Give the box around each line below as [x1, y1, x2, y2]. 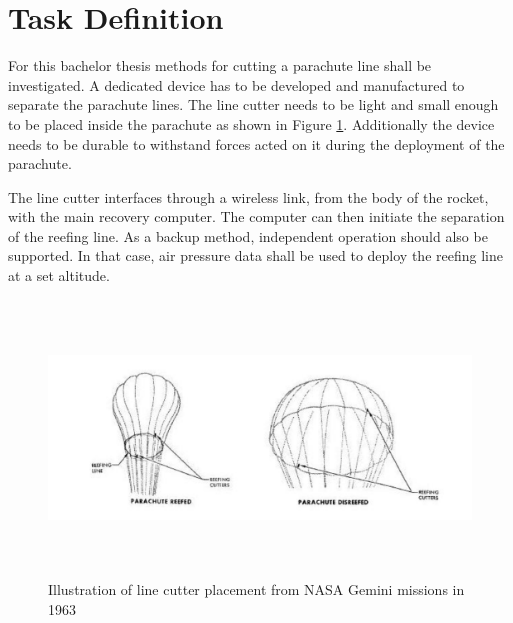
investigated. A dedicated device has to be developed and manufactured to [8, 74, 465, 95]
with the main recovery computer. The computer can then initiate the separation [8, 206, 505, 227]
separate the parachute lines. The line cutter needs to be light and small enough [8, 94, 499, 115]
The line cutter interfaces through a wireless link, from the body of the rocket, [8, 186, 489, 207]
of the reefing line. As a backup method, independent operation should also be [8, 225, 488, 246]
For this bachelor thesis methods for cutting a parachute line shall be [8, 55, 432, 76]
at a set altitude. [8, 265, 110, 286]
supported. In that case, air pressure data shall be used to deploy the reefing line [8, 245, 503, 266]
